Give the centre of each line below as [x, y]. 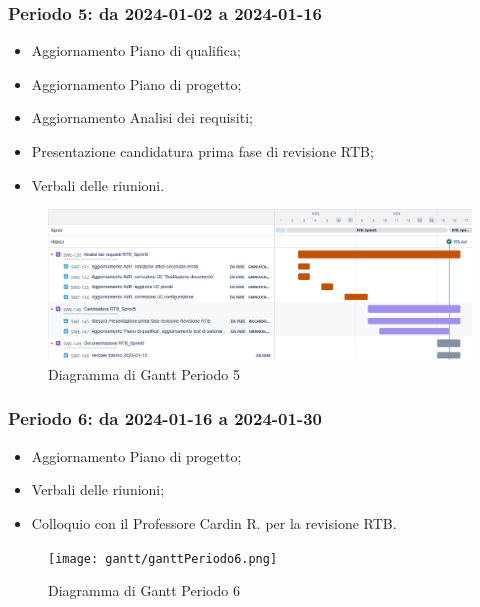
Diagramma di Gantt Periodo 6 [144, 590]
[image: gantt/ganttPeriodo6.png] [163, 558]
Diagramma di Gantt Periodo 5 [144, 373]
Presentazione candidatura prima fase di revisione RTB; [202, 151]
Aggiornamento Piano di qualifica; [136, 50]
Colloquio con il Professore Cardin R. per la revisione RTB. [214, 522]
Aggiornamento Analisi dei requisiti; [142, 117]
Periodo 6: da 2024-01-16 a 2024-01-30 [165, 418]
